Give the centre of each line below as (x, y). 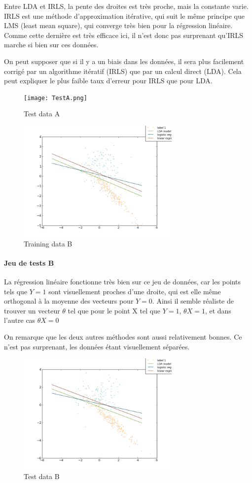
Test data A (42, 114)
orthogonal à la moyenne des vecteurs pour (69, 301)
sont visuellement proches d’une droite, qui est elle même (135, 291)
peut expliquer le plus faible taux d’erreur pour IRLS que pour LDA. (108, 81)
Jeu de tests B (29, 262)
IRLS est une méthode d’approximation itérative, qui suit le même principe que (124, 16)
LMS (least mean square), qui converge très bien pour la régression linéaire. (118, 25)
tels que (16, 291)
